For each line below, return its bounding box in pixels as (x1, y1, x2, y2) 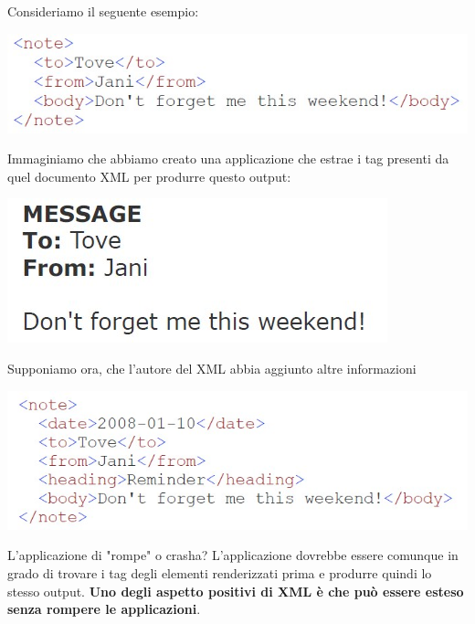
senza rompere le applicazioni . (7, 599, 201, 619)
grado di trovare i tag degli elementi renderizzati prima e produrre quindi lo (7, 563, 432, 582)
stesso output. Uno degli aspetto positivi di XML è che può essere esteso (7, 581, 464, 600)
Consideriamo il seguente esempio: (7, 2, 199, 20)
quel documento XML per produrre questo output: (7, 166, 291, 185)
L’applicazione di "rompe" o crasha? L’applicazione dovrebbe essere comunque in (7, 545, 459, 565)
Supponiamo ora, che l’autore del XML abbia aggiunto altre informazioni (7, 359, 417, 378)
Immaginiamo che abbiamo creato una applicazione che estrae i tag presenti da (7, 149, 449, 168)
